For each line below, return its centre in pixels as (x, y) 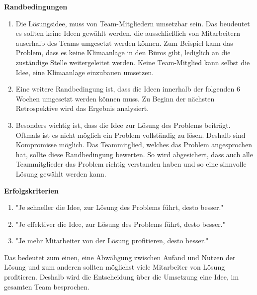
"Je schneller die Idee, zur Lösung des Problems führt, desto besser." (120, 207)
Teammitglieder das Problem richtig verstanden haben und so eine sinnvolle (131, 164)
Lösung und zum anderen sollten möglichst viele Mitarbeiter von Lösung (115, 267)
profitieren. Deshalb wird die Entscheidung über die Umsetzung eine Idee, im (122, 277)
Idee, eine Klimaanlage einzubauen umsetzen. (85, 72)
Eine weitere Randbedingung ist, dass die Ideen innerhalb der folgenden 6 (128, 89)
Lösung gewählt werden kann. (61, 173)
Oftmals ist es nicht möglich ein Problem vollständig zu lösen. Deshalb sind (130, 135)
